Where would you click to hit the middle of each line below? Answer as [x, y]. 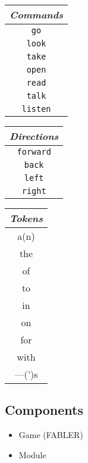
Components [44, 410]
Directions [34, 136]
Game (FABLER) [51, 435]
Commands [37, 15]
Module [32, 454]
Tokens [26, 218]
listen [36, 109]
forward [34, 152]
